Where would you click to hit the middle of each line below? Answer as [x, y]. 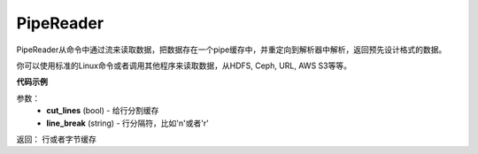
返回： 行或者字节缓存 [56, 139]
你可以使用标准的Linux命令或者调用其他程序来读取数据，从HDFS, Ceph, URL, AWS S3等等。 [184, 65]
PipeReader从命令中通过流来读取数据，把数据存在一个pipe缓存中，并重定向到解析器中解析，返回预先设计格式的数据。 [231, 50]
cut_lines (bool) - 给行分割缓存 [103, 111]
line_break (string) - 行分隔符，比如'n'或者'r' [128, 123]
